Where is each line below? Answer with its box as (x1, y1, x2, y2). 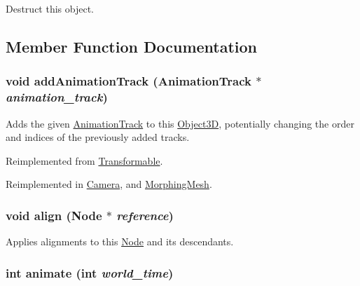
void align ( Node (6, 206, 102, 224)
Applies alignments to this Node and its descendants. (6, 234, 234, 249)
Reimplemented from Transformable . (6, 153, 163, 168)
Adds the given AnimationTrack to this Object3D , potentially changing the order (6, 116, 354, 130)
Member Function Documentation (6, 35, 258, 57)
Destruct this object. (6, 1, 94, 15)
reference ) (116, 206, 174, 224)
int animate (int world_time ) (6, 264, 174, 281)
